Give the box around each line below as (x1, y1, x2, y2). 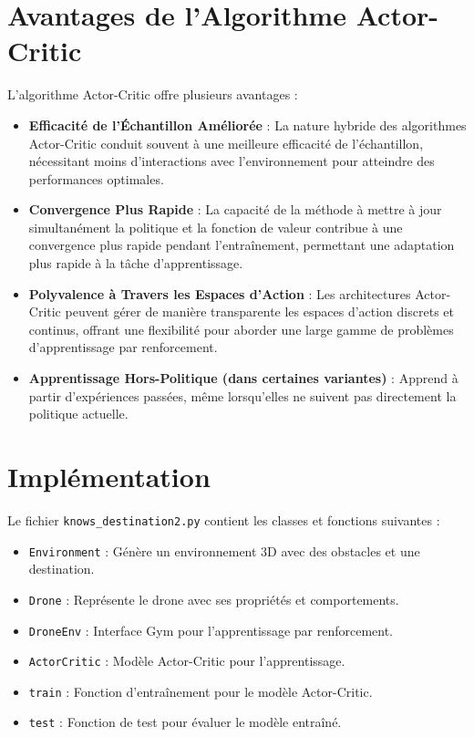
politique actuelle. (28, 404, 129, 423)
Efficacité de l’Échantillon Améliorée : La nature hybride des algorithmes (28, 115, 467, 134)
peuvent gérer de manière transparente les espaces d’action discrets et (65, 302, 454, 321)
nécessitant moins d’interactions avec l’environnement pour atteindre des (28, 151, 435, 171)
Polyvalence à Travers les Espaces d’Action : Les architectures (28, 284, 411, 303)
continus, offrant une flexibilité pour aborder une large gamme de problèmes (28, 319, 454, 338)
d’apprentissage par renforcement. (28, 337, 218, 357)
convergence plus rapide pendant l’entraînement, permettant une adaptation (28, 235, 455, 254)
